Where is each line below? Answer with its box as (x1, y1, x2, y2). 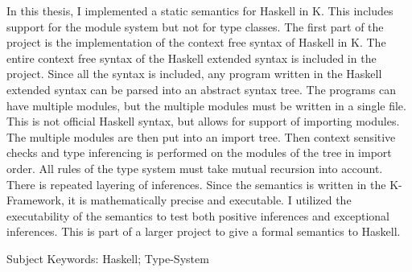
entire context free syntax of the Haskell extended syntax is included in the (6, 49, 377, 66)
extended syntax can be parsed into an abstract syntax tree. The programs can (6, 80, 396, 97)
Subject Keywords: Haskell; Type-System (6, 249, 209, 266)
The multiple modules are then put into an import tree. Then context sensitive (6, 128, 396, 145)
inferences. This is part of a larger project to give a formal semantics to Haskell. (6, 223, 401, 240)
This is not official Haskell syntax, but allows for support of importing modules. (6, 113, 400, 130)
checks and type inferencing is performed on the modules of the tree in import (6, 144, 392, 161)
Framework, (6, 192, 64, 208)
